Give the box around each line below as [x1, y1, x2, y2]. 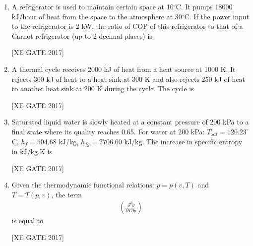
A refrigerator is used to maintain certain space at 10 [11, 1, 174, 11]
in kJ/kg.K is [11, 146, 52, 156]
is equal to [11, 215, 44, 226]
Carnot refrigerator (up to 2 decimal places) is [11, 30, 152, 41]
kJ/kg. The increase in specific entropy [124, 136, 243, 146]
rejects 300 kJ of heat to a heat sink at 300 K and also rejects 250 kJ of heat [11, 73, 245, 84]
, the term [51, 189, 82, 199]
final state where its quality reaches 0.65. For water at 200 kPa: [11, 126, 205, 136]
